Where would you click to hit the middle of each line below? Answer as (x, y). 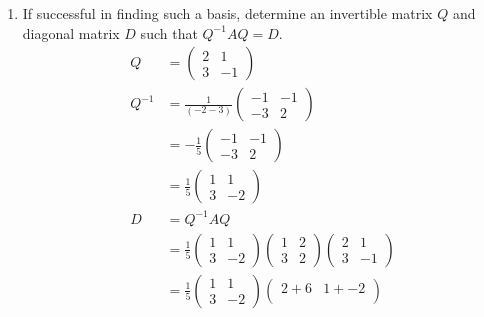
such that (169, 32)
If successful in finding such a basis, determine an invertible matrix (227, 13)
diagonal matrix (71, 32)
